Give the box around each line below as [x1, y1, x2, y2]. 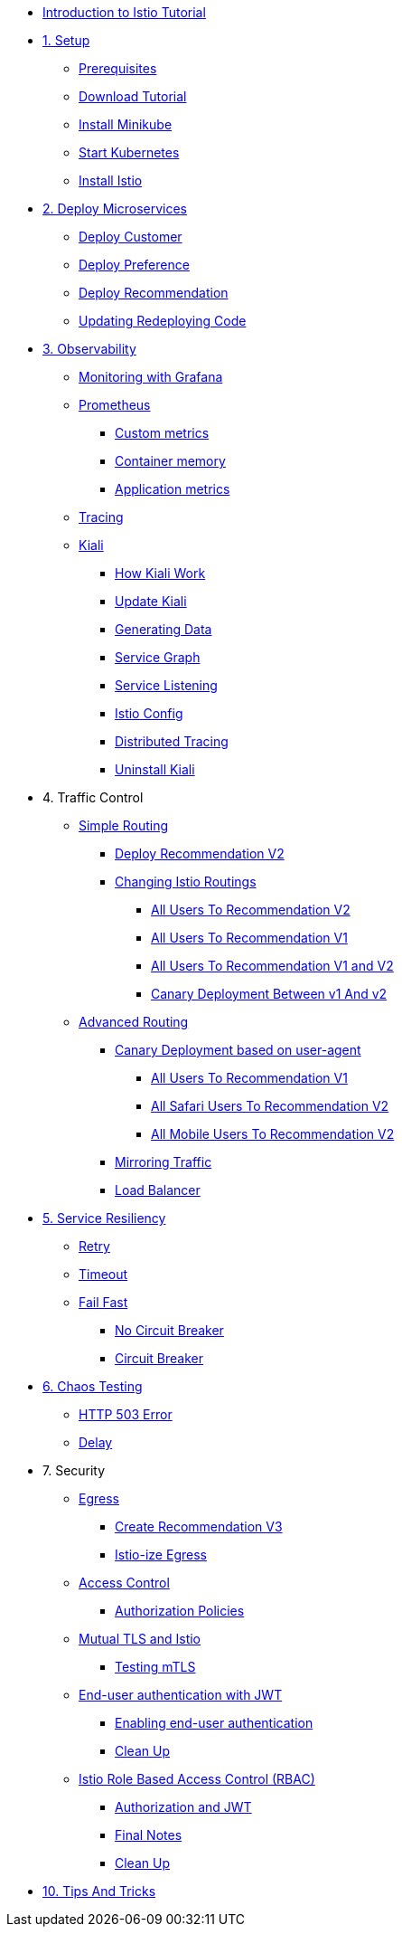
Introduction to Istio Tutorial [42, 5, 206, 20]
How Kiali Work [115, 565, 206, 581]
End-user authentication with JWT [79, 1687, 283, 1702]
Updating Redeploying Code [79, 313, 247, 328]
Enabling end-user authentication [115, 1715, 313, 1730]
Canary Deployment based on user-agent [115, 1042, 361, 1057]
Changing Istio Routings [115, 874, 257, 889]
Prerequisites [79, 61, 157, 76]
